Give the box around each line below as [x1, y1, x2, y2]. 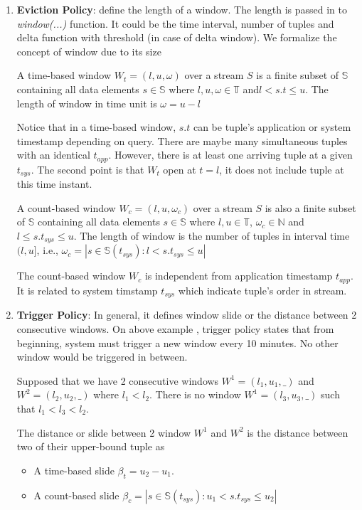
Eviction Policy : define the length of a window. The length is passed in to [16, 2, 348, 16]
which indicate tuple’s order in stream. [178, 282, 347, 297]
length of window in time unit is [16, 95, 157, 110]
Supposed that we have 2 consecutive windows [16, 373, 219, 388]
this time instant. [16, 176, 92, 191]
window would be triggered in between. [16, 349, 188, 364]
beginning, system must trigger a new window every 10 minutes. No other [16, 335, 339, 350]
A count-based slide [33, 487, 119, 502]
